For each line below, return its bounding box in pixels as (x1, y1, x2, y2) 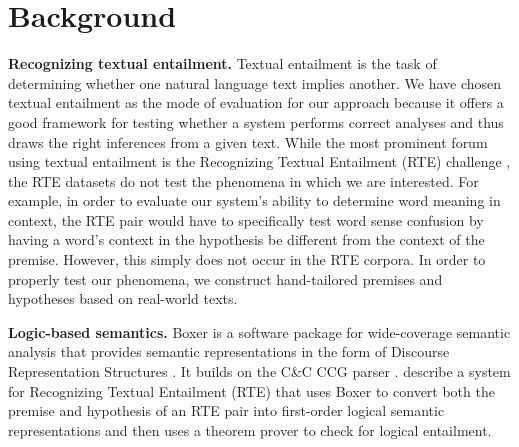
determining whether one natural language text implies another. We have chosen (8, 72, 502, 93)
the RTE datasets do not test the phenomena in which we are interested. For (8, 170, 479, 191)
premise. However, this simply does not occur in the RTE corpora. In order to (8, 249, 486, 270)
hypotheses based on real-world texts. (8, 288, 238, 309)
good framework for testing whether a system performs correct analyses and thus (8, 111, 504, 132)
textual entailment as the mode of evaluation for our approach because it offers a (8, 92, 504, 113)
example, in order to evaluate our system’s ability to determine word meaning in (8, 190, 501, 211)
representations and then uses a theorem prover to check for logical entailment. (8, 419, 492, 440)
